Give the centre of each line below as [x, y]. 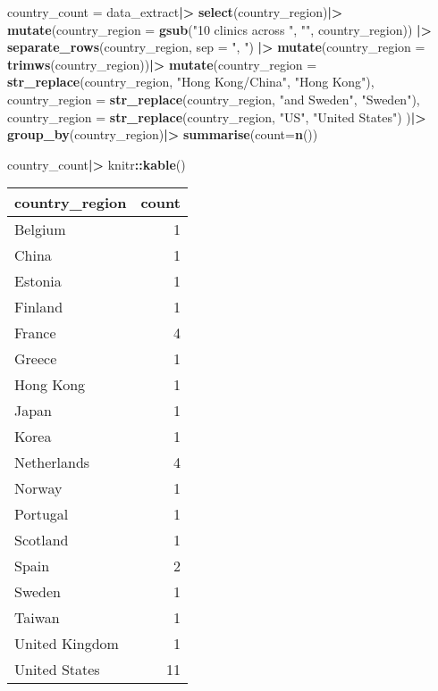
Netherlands [52, 462]
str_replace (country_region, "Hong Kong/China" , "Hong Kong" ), [191, 82]
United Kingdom [67, 644]
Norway [38, 488]
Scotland [42, 540]
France [35, 333]
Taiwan [37, 618]
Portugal [42, 514]
